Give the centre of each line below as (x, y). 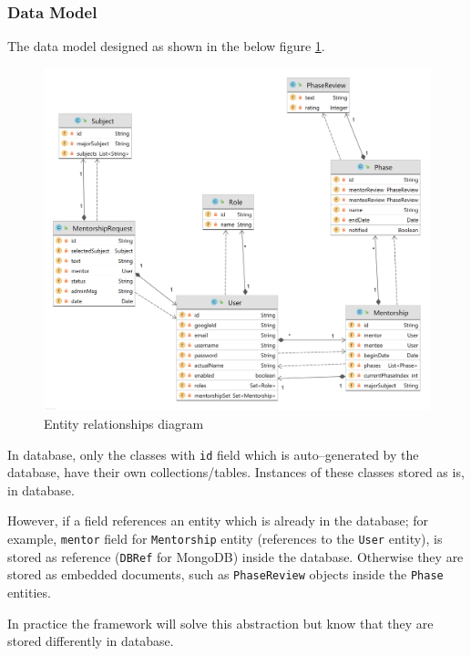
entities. (29, 592)
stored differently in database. (91, 641)
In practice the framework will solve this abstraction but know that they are (220, 623)
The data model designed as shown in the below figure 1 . (166, 46)
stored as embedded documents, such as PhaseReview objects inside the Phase (225, 574)
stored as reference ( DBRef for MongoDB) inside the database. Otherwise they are (235, 556)
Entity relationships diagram (124, 423)
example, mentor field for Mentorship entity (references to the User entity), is (225, 538)
